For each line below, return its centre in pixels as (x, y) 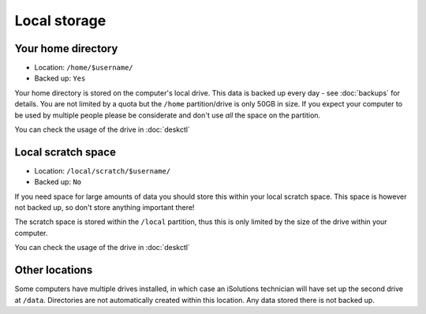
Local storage (60, 21)
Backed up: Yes (60, 78)
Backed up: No (58, 182)
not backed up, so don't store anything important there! (105, 207)
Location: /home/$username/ (84, 68)
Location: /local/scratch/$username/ (103, 170)
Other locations (54, 270)
